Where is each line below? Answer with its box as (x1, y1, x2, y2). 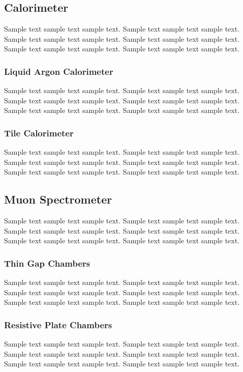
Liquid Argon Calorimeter (4, 65, 113, 77)
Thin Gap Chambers (4, 256, 90, 269)
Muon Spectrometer (4, 191, 112, 207)
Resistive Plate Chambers (4, 318, 112, 331)
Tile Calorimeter (4, 126, 74, 139)
